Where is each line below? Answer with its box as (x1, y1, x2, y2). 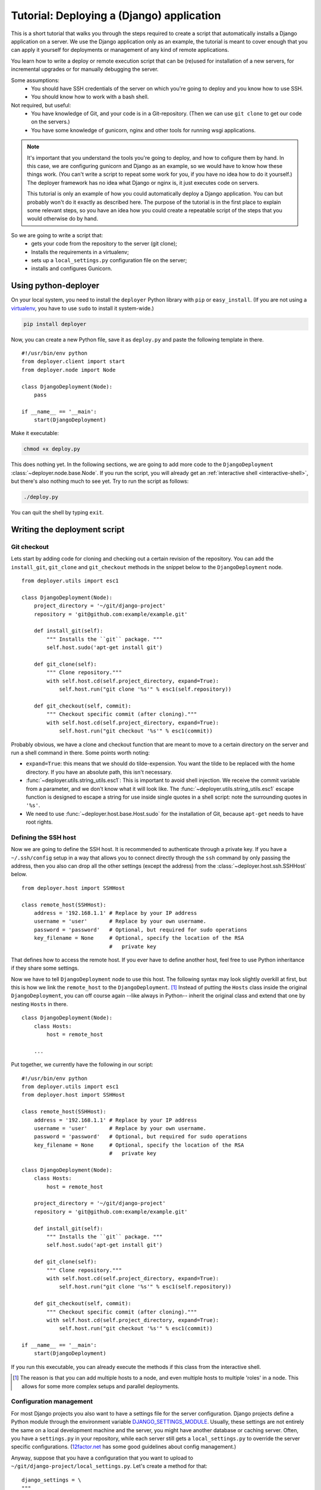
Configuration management (11, 1398, 93, 1406)
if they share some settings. (11, 964, 80, 971)
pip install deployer (23, 321, 87, 327)
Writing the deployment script (11, 524, 125, 535)
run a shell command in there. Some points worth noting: (11, 749, 150, 756)
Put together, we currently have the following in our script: (11, 1061, 154, 1068)
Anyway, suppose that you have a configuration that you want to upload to (11, 1454, 193, 1461)
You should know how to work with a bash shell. (31, 93, 149, 101)
